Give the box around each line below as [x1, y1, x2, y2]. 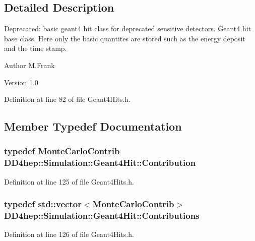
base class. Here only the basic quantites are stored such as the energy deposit [4, 33, 245, 43]
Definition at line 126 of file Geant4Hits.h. [4, 229, 134, 239]
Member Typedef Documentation [4, 118, 182, 134]
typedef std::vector [4, 198, 82, 210]
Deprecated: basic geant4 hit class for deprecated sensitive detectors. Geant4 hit [4, 23, 251, 34]
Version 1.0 [4, 77, 38, 87]
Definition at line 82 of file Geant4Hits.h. [4, 94, 131, 104]
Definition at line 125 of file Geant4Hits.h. [4, 176, 134, 187]
